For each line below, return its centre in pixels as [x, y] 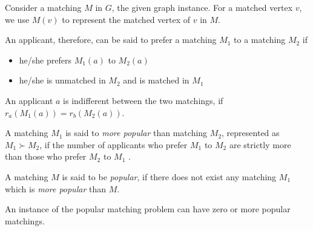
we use [17, 19]
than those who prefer [46, 156]
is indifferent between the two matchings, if [143, 100]
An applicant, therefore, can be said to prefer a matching [111, 40]
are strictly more [260, 144]
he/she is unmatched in [62, 80]
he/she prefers [45, 60]
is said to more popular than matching [137, 133]
